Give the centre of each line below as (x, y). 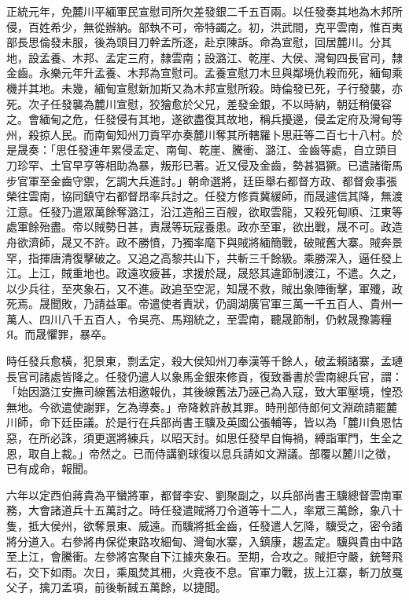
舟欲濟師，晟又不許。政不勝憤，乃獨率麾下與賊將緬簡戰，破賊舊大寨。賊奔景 (204, 241)
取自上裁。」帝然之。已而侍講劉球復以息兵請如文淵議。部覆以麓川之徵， (212, 453)
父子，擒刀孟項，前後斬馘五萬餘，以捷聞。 (116, 587)
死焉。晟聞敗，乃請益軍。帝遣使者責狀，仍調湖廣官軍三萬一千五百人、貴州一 (204, 304)
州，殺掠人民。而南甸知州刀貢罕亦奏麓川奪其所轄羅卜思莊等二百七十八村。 (199, 134)
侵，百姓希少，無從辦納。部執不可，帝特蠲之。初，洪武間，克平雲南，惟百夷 (204, 26)
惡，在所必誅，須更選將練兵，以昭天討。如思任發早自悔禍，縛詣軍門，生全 (199, 438)
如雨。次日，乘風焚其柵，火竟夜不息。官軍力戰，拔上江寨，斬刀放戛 (226, 571)
